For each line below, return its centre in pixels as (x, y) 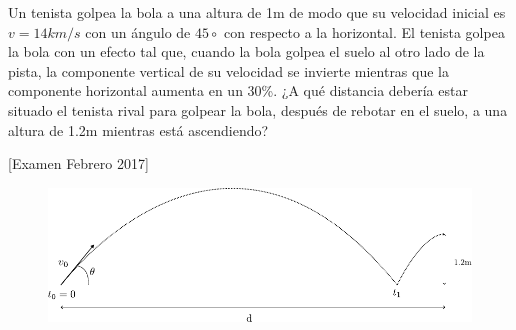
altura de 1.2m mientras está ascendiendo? (138, 129)
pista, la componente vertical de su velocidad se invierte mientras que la (228, 70)
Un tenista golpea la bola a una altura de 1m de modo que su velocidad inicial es (257, 12)
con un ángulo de (138, 31)
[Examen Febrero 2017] (78, 163)
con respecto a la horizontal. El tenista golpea (364, 31)
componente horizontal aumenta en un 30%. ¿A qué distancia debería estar (238, 90)
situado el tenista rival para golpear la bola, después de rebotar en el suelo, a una (258, 109)
